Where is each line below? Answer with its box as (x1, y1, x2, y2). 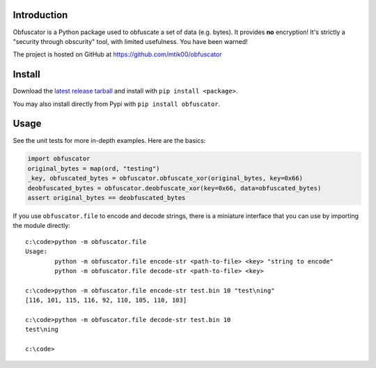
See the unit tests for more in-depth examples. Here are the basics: (13, 136, 206, 144)
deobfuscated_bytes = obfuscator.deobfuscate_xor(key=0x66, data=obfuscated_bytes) (27, 184, 322, 192)
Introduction (13, 9, 68, 21)
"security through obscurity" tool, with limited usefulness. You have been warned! (13, 37, 249, 45)
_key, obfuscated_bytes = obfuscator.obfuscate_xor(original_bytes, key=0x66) (27, 174, 303, 183)
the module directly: (13, 222, 71, 230)
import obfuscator (27, 155, 91, 163)
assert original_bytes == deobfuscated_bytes (27, 194, 186, 202)
